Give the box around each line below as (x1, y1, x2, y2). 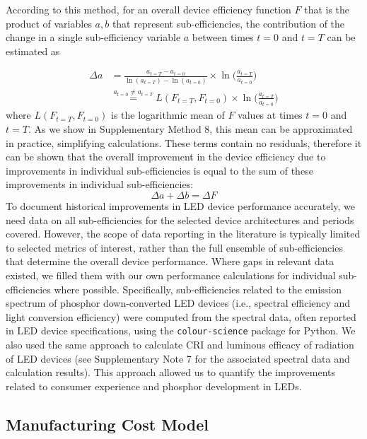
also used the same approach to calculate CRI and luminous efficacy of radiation (6, 336, 354, 351)
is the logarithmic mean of (111, 107, 225, 122)
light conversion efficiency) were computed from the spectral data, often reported (6, 309, 356, 324)
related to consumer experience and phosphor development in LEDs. (6, 378, 302, 393)
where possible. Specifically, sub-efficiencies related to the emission (54, 281, 342, 296)
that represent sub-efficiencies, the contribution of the (112, 16, 345, 30)
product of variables (6, 16, 92, 30)
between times (192, 30, 254, 45)
